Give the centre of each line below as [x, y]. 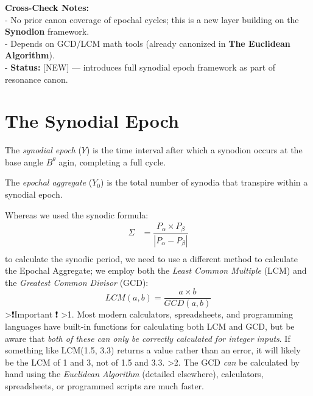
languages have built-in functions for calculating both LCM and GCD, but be [150, 326]
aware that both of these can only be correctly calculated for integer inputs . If [148, 338]
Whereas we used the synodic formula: [77, 214]
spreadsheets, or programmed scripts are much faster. [104, 386]
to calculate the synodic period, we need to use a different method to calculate [151, 258]
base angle [24, 162]
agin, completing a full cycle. [112, 162]
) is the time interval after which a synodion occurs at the [195, 150]
